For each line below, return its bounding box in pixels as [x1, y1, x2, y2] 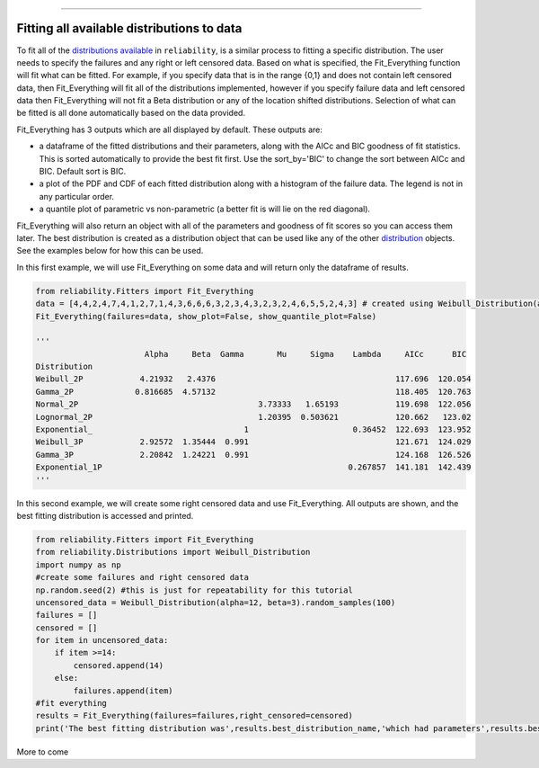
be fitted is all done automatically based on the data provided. [16, 108, 246, 119]
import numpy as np [35, 559, 121, 570]
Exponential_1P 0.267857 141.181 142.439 [35, 462, 472, 472]
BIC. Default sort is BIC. [39, 166, 127, 177]
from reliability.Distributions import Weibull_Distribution [35, 547, 311, 558]
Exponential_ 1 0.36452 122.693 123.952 [35, 424, 472, 435]
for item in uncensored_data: [35, 635, 169, 646]
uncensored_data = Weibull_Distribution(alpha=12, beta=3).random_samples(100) [35, 597, 396, 607]
